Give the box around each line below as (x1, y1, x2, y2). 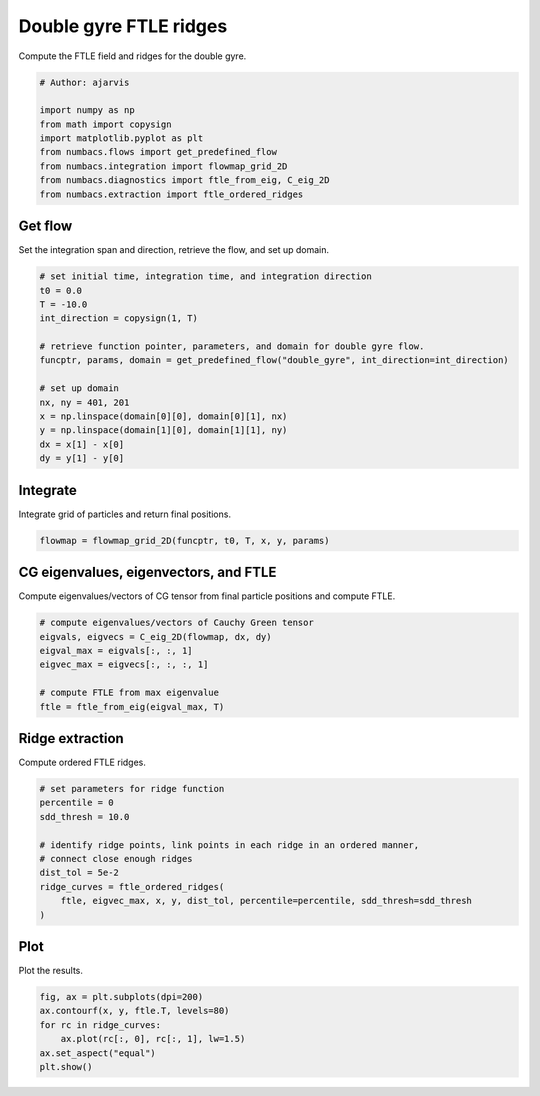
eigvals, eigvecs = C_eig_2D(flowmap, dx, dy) (39, 631, 272, 642)
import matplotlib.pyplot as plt (39, 133, 204, 144)
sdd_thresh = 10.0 (39, 811, 130, 822)
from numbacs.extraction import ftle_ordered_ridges (39, 188, 304, 200)
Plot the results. (18, 965, 84, 977)
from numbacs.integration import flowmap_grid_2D (39, 160, 288, 172)
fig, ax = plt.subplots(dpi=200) (39, 991, 204, 1003)
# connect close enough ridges (39, 853, 194, 864)
